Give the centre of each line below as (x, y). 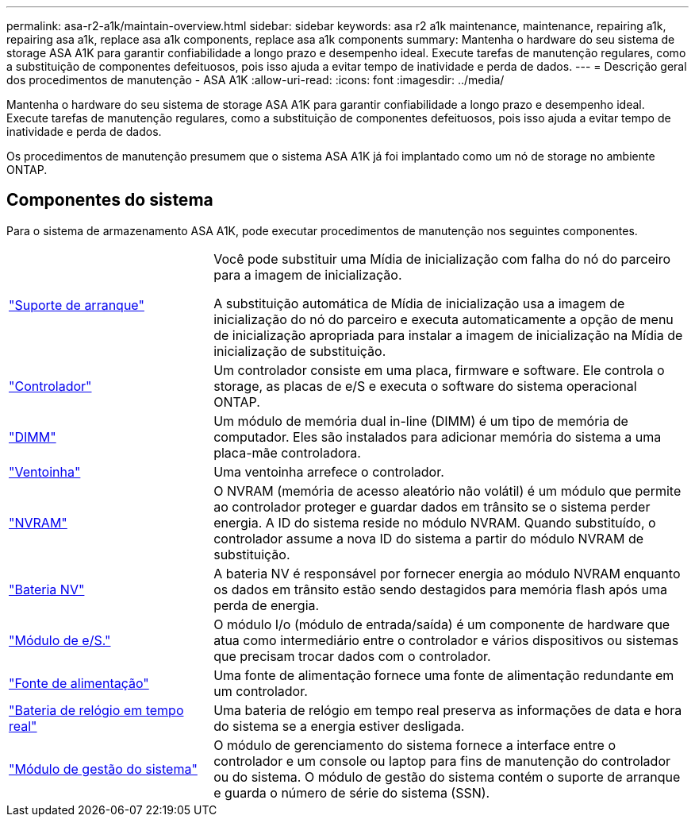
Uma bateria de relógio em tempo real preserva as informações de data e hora (448, 710)
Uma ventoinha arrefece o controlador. (329, 471)
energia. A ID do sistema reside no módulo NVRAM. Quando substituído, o (435, 522)
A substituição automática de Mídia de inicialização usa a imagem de (419, 303)
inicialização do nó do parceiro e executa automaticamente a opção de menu (443, 319)
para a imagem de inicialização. (308, 274)
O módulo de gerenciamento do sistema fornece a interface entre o (415, 745)
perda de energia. (267, 605)
